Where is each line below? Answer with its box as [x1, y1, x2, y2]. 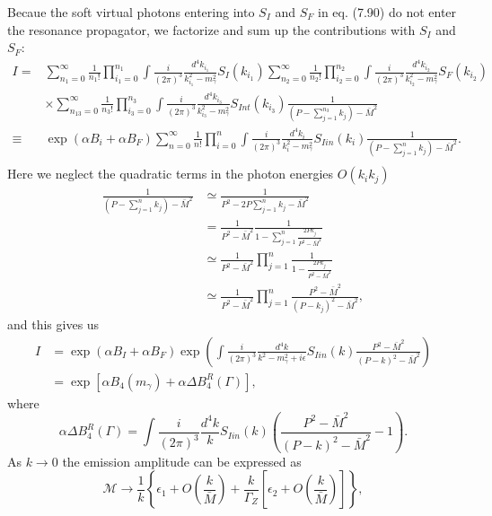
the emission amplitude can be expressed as [62, 451, 302, 470]
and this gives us [7, 314, 100, 333]
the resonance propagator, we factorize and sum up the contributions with [7, 20, 416, 39]
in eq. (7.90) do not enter [317, 3, 457, 21]
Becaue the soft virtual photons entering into [7, 3, 255, 21]
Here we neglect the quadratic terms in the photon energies [7, 164, 334, 183]
